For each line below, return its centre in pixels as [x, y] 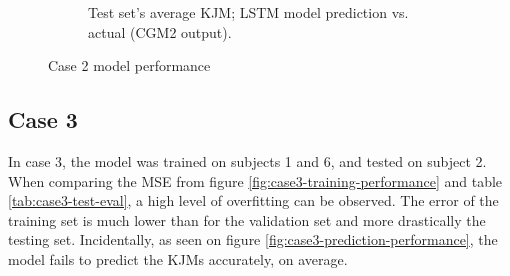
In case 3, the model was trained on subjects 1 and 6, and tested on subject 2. [247, 160]
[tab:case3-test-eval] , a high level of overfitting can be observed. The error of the [253, 200]
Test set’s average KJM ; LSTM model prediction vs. [248, 12]
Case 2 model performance [129, 65]
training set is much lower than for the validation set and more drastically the [247, 219]
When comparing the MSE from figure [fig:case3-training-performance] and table [255, 180]
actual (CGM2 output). [160, 31]
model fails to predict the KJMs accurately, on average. [178, 258]
